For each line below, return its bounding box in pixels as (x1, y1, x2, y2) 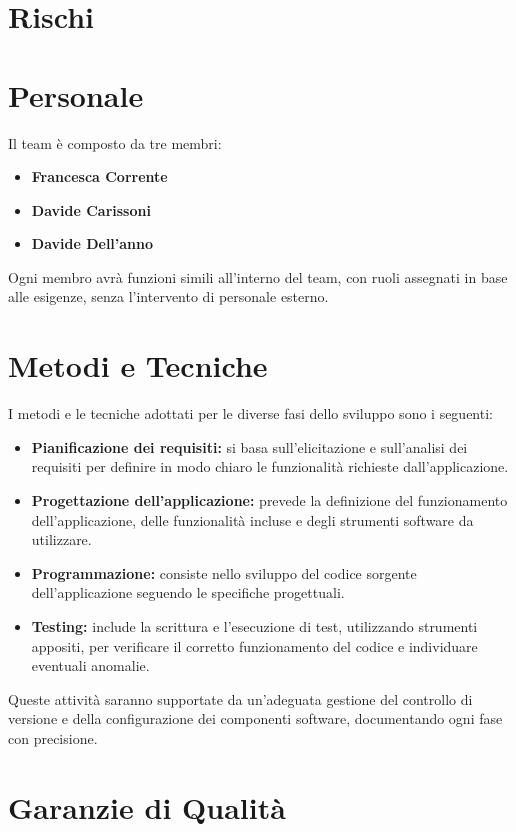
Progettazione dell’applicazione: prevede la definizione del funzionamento (31, 489, 508, 510)
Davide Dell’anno (31, 233, 154, 254)
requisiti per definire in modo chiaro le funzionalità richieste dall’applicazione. (31, 456, 509, 477)
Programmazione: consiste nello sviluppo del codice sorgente (31, 562, 417, 583)
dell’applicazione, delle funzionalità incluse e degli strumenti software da (31, 509, 474, 530)
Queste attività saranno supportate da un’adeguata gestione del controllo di (8, 688, 473, 709)
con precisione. (8, 727, 98, 748)
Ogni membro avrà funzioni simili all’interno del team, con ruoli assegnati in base (8, 266, 508, 287)
